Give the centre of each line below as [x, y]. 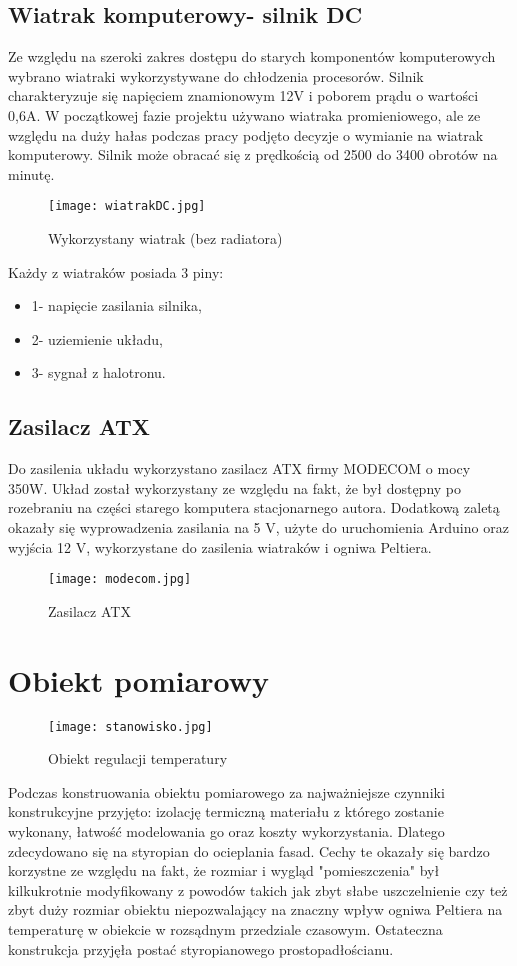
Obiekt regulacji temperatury [138, 758]
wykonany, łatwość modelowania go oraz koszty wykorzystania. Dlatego [226, 830]
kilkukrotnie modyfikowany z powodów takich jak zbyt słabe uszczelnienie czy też [258, 889]
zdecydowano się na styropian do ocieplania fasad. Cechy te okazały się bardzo [249, 850]
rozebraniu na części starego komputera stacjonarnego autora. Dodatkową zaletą [254, 507]
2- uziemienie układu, [97, 338]
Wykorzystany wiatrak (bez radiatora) [165, 238]
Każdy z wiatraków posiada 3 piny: [116, 271]
